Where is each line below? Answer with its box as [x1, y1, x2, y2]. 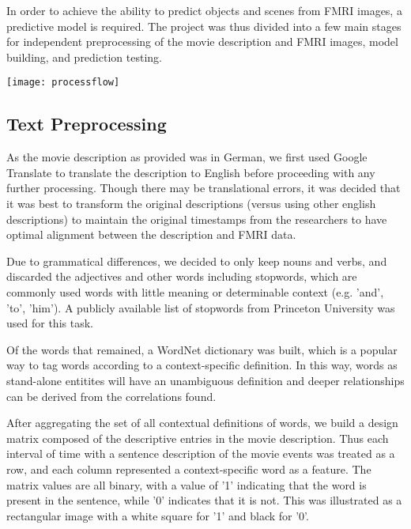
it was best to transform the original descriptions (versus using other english [6, 195, 376, 212]
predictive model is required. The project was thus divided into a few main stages [6, 17, 402, 34]
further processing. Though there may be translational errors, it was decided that [6, 179, 401, 196]
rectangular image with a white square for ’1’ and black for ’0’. [6, 507, 309, 523]
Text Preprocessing [6, 111, 167, 136]
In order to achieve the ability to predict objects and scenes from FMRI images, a [6, 2, 402, 18]
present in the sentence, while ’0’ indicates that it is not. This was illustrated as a [6, 492, 402, 508]
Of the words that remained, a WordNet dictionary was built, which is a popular [6, 341, 398, 357]
